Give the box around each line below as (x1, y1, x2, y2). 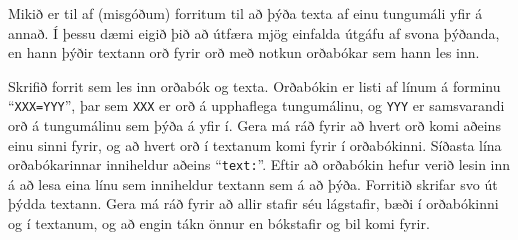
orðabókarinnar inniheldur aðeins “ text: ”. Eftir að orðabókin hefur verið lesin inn (8, 154, 511, 175)
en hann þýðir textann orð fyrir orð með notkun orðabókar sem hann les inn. (8, 42, 480, 63)
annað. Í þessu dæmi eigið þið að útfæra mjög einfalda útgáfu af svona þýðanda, (8, 22, 500, 43)
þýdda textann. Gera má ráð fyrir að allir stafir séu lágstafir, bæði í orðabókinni (8, 193, 499, 214)
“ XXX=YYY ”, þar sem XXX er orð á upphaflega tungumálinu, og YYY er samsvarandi (8, 95, 505, 116)
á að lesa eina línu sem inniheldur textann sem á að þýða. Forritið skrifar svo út (8, 173, 498, 194)
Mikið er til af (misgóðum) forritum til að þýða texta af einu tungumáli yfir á (8, 3, 483, 23)
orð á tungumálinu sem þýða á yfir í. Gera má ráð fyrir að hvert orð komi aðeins (8, 115, 501, 136)
